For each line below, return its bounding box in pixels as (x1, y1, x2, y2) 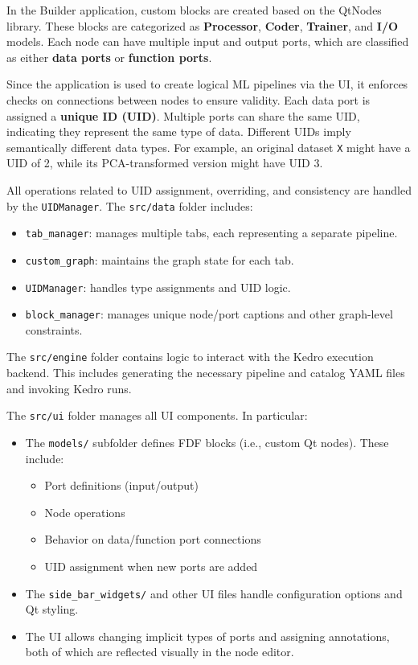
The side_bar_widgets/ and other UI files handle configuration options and (25, 585, 403, 601)
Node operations (44, 503, 125, 520)
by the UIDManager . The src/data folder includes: (6, 197, 253, 214)
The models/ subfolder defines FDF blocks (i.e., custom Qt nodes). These (25, 433, 389, 450)
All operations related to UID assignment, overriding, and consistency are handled (6, 182, 412, 198)
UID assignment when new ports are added (44, 558, 258, 574)
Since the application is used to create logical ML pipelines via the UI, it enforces (6, 76, 408, 92)
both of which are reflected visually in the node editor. (25, 643, 294, 660)
